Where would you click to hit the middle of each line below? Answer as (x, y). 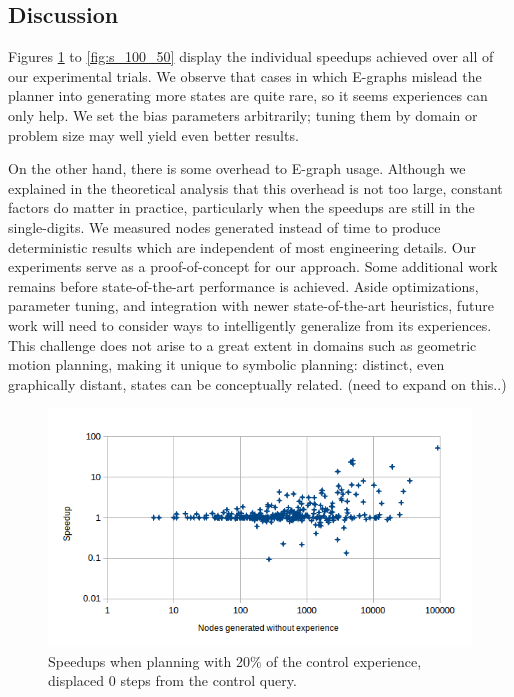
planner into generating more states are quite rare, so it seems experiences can (248, 95)
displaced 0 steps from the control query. (172, 680)
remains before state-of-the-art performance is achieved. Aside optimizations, (243, 285)
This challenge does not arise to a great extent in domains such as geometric (242, 344)
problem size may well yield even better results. (153, 134)
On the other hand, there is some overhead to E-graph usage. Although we (237, 168)
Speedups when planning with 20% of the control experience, (235, 660)
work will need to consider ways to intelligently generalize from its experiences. (250, 324)
